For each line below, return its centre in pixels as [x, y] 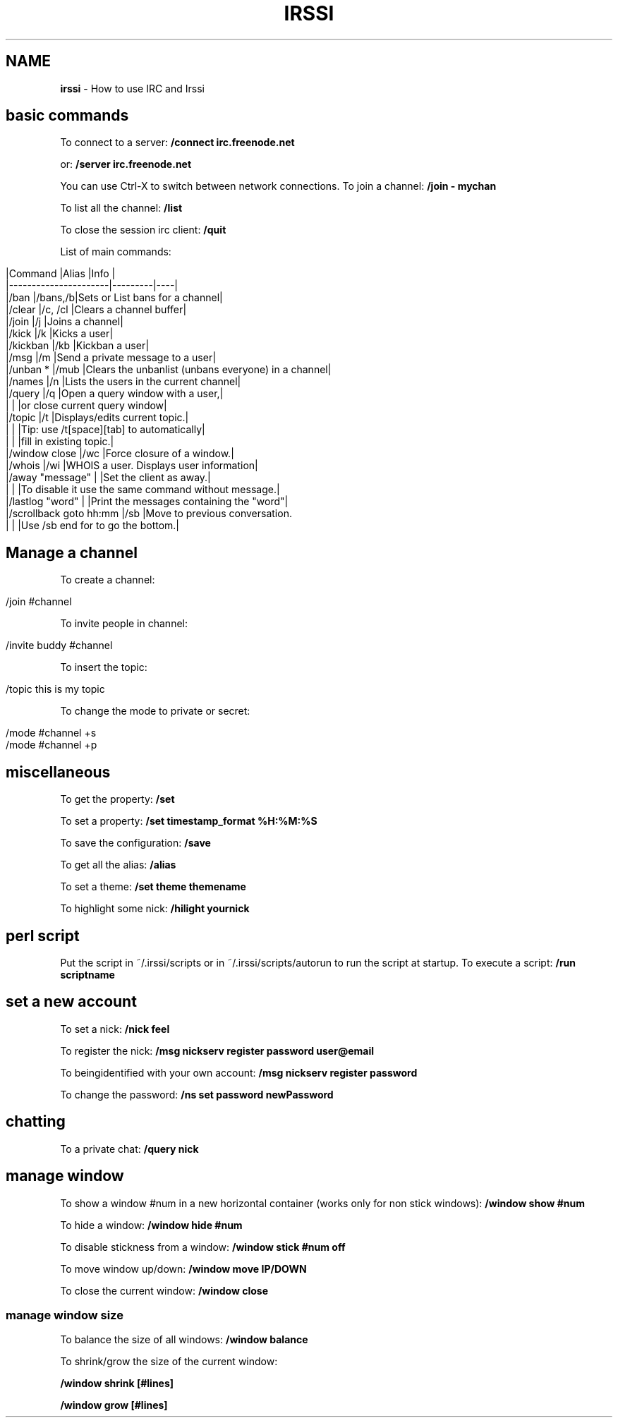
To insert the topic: [104, 667]
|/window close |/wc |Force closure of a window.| [120, 454]
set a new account [71, 1002]
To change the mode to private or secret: [155, 711]
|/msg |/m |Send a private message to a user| [111, 358]
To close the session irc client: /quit [143, 230]
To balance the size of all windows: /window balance [184, 1340]
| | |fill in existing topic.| [60, 442]
